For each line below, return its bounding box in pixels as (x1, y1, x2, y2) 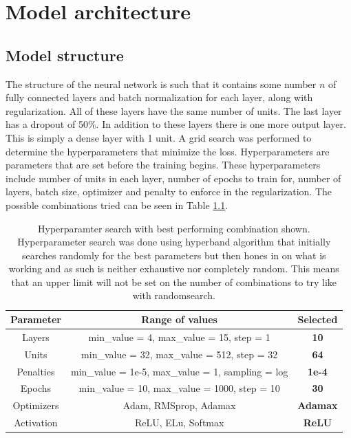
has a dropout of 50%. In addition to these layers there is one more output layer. (6, 117, 346, 131)
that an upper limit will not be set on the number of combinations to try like (11, 274, 337, 289)
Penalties (17, 364, 55, 378)
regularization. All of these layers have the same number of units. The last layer (6, 103, 342, 118)
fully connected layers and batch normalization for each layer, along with (6, 90, 313, 105)
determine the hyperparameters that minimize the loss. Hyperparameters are (6, 144, 330, 158)
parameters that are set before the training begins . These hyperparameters (6, 157, 321, 172)
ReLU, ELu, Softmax (134, 415, 224, 430)
